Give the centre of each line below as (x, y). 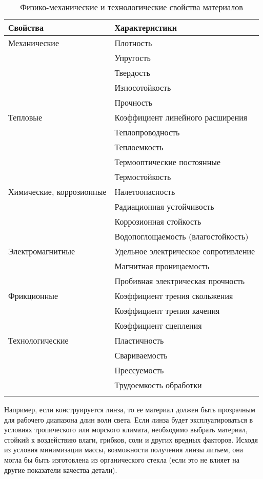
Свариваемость (141, 355)
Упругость (133, 58)
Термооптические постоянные (168, 162)
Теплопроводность (147, 132)
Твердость (132, 73)
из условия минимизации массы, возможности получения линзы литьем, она (124, 450)
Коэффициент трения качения (167, 311)
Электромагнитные (42, 251)
